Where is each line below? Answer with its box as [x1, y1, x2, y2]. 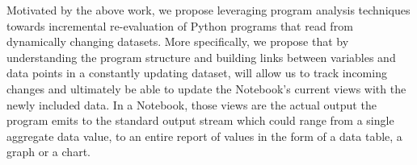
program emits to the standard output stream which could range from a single [6, 112, 394, 129]
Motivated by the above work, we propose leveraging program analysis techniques [6, 2, 411, 18]
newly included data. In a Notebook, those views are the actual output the [6, 96, 377, 113]
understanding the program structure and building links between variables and [6, 48, 396, 65]
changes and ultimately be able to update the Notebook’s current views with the [6, 80, 406, 97]
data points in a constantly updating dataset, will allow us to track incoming [6, 64, 387, 81]
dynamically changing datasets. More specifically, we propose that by [6, 33, 349, 50]
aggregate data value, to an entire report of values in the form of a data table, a [6, 127, 402, 144]
